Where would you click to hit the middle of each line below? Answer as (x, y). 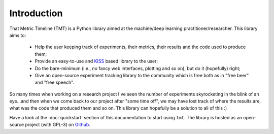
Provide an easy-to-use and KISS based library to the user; (96, 61)
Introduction (36, 13)
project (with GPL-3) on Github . (58, 125)
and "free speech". (55, 82)
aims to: (18, 35)
